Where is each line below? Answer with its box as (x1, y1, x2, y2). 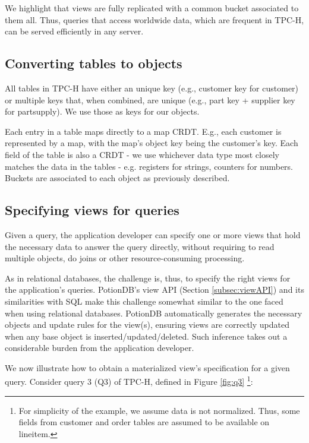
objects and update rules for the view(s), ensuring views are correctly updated (5, 318, 289, 331)
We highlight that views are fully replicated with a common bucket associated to (5, 2, 299, 14)
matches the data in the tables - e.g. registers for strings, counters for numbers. (5, 160, 294, 172)
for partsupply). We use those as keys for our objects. (5, 105, 200, 118)
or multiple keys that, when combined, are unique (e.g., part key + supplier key (5, 93, 295, 106)
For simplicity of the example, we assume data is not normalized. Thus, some (18, 404, 300, 416)
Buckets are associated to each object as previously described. (5, 172, 230, 184)
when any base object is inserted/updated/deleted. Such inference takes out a (5, 330, 288, 342)
